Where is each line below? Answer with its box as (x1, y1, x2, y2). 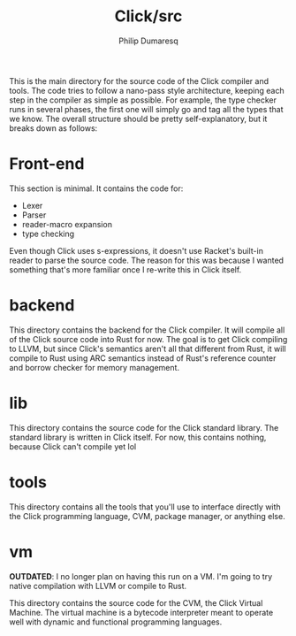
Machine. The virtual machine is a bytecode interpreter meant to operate (9, 607, 274, 617)
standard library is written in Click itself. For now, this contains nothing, (9, 432, 267, 442)
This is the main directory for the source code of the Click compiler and (9, 75, 269, 86)
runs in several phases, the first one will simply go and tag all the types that (9, 103, 285, 114)
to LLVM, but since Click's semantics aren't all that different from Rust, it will (9, 343, 286, 354)
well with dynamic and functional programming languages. (9, 617, 223, 627)
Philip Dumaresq (118, 35, 178, 46)
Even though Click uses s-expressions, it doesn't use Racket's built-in (9, 245, 263, 256)
